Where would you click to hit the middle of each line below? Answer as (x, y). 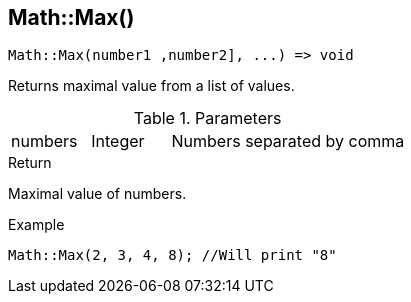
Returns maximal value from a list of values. (151, 86)
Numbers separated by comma (288, 141)
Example (36, 225)
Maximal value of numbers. (97, 194)
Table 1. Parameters (207, 118)
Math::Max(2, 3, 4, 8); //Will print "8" (172, 255)
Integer (118, 141)
